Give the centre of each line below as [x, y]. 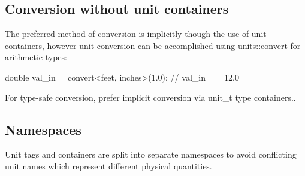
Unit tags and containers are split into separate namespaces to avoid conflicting [151, 154]
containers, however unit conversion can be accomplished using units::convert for [153, 45]
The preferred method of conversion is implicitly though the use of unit [136, 34]
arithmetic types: [36, 57]
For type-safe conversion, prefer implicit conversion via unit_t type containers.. [150, 97]
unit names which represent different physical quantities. [108, 166]
